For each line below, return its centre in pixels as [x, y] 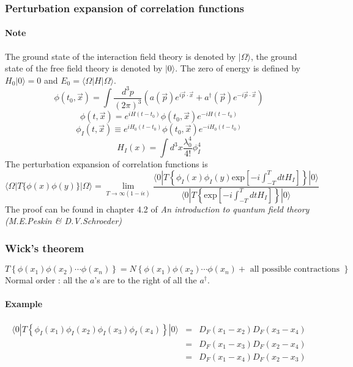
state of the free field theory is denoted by [84, 68]
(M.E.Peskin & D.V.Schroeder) [64, 221]
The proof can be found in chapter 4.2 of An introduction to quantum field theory [157, 209]
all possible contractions [295, 270]
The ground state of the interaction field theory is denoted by [121, 56]
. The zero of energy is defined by [238, 68]
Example [24, 304]
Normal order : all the [46, 280]
